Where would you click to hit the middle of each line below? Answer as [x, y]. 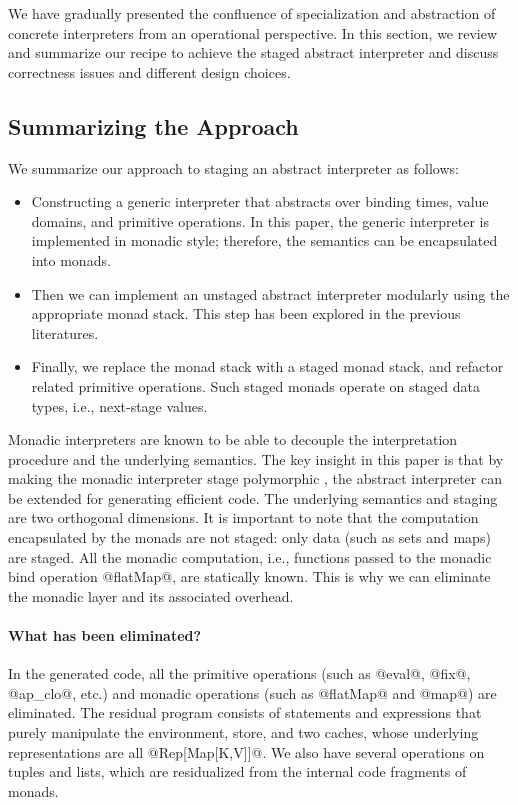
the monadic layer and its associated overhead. [151, 595]
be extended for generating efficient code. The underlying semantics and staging [253, 497]
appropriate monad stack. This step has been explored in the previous [246, 313]
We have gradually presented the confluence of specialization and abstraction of [252, 13]
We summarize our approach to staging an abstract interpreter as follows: [233, 167]
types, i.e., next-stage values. [119, 405]
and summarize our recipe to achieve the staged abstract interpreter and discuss [253, 52]
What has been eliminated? [105, 635]
